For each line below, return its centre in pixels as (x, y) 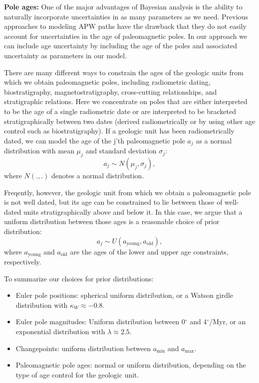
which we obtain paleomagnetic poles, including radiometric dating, (107, 82)
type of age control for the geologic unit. (77, 374)
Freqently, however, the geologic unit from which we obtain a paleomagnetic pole (128, 192)
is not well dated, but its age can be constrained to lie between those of (113, 202)
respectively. (23, 261)
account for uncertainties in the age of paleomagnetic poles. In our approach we (126, 36)
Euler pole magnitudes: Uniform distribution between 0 (100, 321)
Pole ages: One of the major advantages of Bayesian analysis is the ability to (123, 6)
